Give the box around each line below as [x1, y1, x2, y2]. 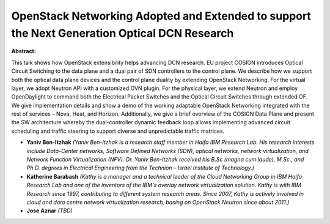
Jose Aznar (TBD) [26, 207, 73, 214]
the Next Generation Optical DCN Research [11, 26, 234, 40]
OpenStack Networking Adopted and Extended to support [11, 9, 312, 23]
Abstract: [11, 48, 36, 55]
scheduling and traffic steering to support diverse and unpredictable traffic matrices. [11, 127, 225, 135]
